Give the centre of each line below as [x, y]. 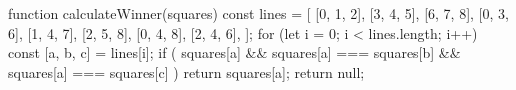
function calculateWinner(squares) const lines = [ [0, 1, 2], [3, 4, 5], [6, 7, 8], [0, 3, [258, 13]
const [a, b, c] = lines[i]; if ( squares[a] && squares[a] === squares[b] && [234, 52]
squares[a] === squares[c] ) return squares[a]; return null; [186, 71]
